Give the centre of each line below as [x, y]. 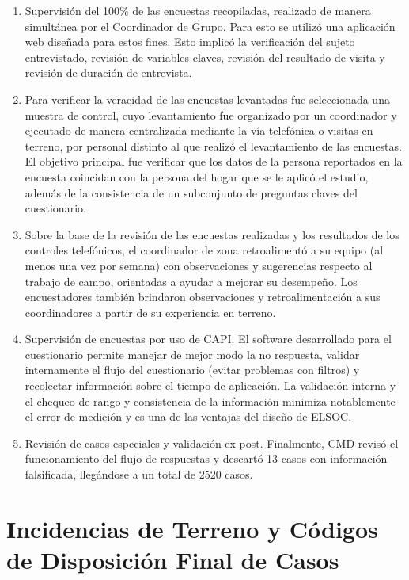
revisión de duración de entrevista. [108, 72]
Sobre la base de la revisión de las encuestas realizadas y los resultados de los [212, 234]
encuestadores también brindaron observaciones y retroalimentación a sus [203, 297]
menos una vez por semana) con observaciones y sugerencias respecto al [199, 265]
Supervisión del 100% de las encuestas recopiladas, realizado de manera [198, 10]
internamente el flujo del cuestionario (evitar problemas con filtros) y [192, 370]
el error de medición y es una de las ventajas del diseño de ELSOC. [188, 416]
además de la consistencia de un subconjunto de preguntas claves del [191, 192]
